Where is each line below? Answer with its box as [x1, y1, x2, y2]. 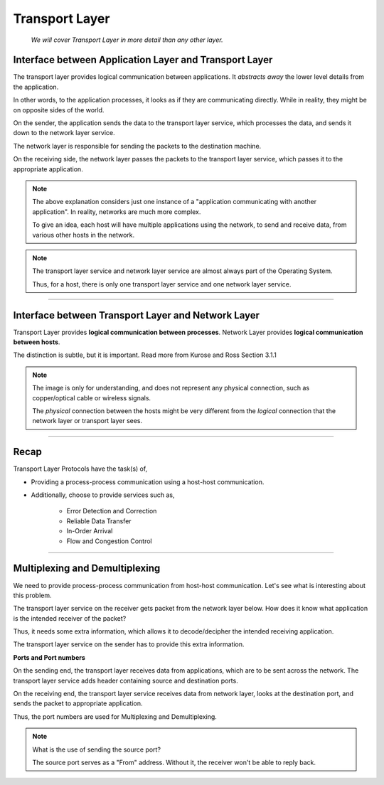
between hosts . [13, 338, 60, 346]
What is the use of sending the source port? [32, 745, 161, 754]
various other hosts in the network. [32, 230, 135, 239]
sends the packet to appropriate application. [13, 699, 143, 707]
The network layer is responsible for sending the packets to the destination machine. [13, 141, 262, 150]
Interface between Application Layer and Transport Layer [13, 54, 273, 66]
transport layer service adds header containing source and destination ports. [13, 676, 238, 685]
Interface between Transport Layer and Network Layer [13, 309, 260, 321]
